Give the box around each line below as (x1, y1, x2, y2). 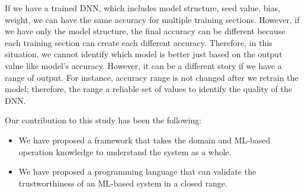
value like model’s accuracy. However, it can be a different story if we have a (5, 59, 282, 71)
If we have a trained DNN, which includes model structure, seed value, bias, (5, 2, 280, 14)
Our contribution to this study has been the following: (5, 114, 202, 126)
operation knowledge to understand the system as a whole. (18, 145, 232, 158)
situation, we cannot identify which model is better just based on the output (5, 48, 282, 60)
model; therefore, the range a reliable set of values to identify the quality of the (5, 83, 293, 95)
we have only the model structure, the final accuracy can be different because (5, 25, 285, 37)
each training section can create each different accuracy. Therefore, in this (5, 36, 272, 48)
